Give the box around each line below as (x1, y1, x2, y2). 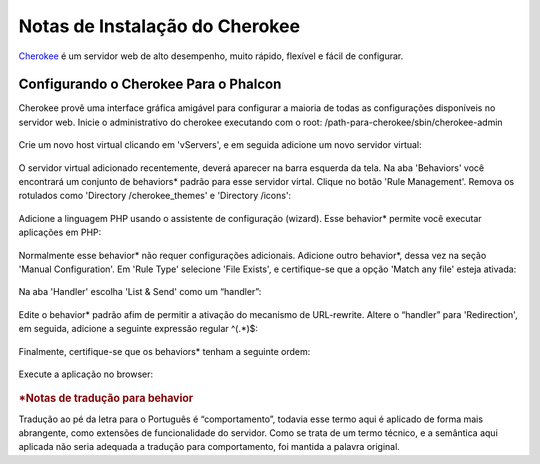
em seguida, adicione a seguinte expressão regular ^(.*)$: (18, 323, 259, 335)
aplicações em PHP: (18, 226, 102, 239)
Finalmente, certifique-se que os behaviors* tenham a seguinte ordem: (18, 345, 311, 357)
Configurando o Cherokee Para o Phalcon (18, 76, 282, 93)
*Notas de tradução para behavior (18, 391, 194, 405)
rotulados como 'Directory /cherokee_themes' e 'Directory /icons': (18, 190, 292, 202)
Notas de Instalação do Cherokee (18, 15, 300, 37)
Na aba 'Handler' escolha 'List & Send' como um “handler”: (18, 286, 262, 298)
